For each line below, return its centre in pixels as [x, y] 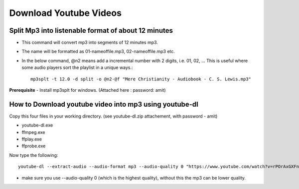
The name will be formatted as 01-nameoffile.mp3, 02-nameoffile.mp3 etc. [98, 52]
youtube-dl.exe [37, 125]
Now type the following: [34, 155]
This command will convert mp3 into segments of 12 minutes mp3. [90, 43]
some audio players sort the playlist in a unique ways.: [77, 67]
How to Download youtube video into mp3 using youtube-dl [104, 104]
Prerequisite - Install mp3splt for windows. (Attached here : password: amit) [88, 90]
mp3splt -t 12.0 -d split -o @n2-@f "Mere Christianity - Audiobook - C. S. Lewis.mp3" [141, 79]
